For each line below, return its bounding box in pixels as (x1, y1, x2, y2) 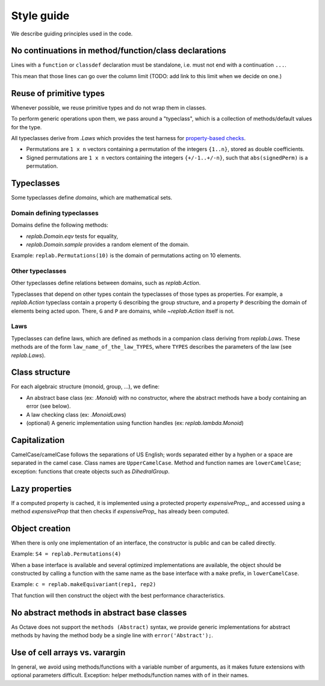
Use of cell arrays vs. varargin (11, 647, 126, 658)
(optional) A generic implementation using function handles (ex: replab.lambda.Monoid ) (26, 420, 244, 427)
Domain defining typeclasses (11, 209, 99, 217)
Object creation (11, 523, 71, 533)
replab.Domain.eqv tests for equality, (26, 232, 119, 240)
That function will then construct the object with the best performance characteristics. (11, 592, 225, 599)
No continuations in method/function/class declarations (11, 46, 227, 56)
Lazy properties (11, 483, 72, 494)
